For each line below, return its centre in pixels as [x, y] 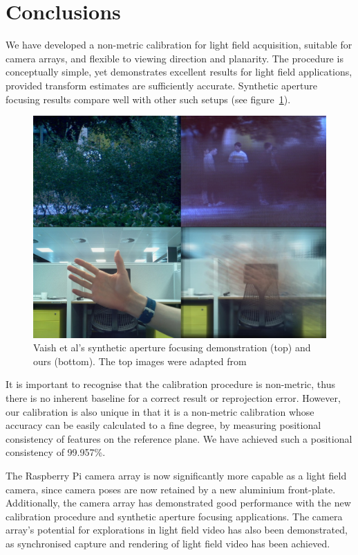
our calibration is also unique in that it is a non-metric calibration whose [160, 411]
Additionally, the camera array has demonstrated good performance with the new [178, 503]
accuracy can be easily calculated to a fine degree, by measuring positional [163, 425]
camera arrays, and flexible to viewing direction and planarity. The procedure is [175, 58]
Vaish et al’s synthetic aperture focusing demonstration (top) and [172, 347]
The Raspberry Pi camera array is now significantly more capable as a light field [176, 475]
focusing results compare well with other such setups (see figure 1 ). [148, 99]
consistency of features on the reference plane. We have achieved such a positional [179, 438]
